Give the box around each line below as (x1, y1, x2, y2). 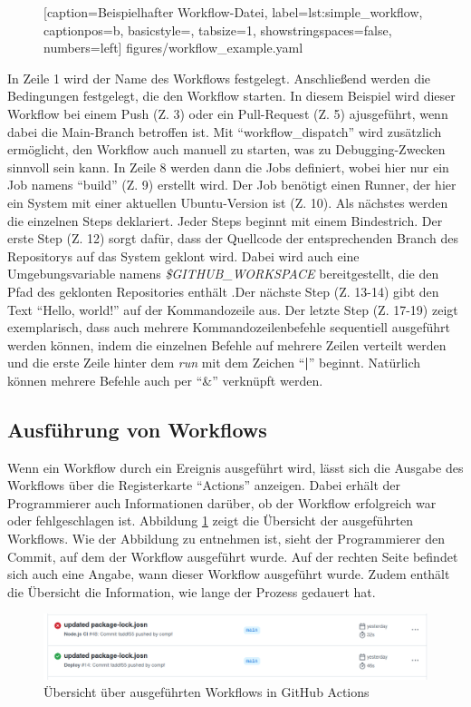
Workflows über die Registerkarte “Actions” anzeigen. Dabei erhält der (7, 476, 401, 495)
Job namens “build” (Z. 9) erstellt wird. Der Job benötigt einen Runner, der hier (7, 175, 457, 194)
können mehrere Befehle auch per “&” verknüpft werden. (7, 370, 323, 389)
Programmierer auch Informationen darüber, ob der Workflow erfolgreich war (7, 493, 437, 512)
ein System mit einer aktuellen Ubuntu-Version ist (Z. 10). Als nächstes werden (7, 192, 448, 211)
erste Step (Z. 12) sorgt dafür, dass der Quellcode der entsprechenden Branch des (7, 229, 458, 248)
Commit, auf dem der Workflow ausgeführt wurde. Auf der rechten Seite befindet (7, 546, 458, 565)
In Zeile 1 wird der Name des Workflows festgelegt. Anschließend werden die (7, 68, 431, 87)
